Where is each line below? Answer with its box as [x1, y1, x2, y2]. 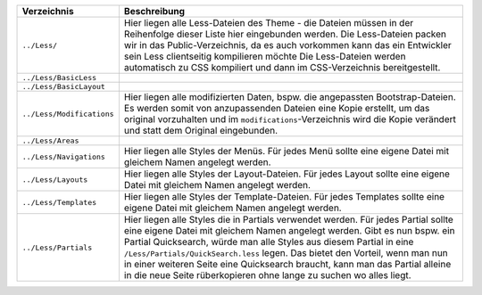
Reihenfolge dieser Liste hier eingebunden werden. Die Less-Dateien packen [123, 28, 446, 40]
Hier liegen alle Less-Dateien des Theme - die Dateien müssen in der [123, 17, 414, 29]
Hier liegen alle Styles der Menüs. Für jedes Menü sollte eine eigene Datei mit [123, 145, 450, 157]
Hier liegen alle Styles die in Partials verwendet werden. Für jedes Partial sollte [123, 214, 454, 225]
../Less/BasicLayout [21, 82, 106, 91]
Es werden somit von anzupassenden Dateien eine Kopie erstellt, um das [123, 102, 430, 114]
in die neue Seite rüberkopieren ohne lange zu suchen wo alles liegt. [123, 269, 411, 281]
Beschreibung [123, 5, 186, 17]
